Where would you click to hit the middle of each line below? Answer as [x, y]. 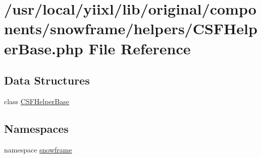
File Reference [140, 48]
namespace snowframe [38, 149]
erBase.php [44, 48]
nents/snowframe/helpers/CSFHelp [131, 28]
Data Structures [47, 80]
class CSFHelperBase [37, 101]
